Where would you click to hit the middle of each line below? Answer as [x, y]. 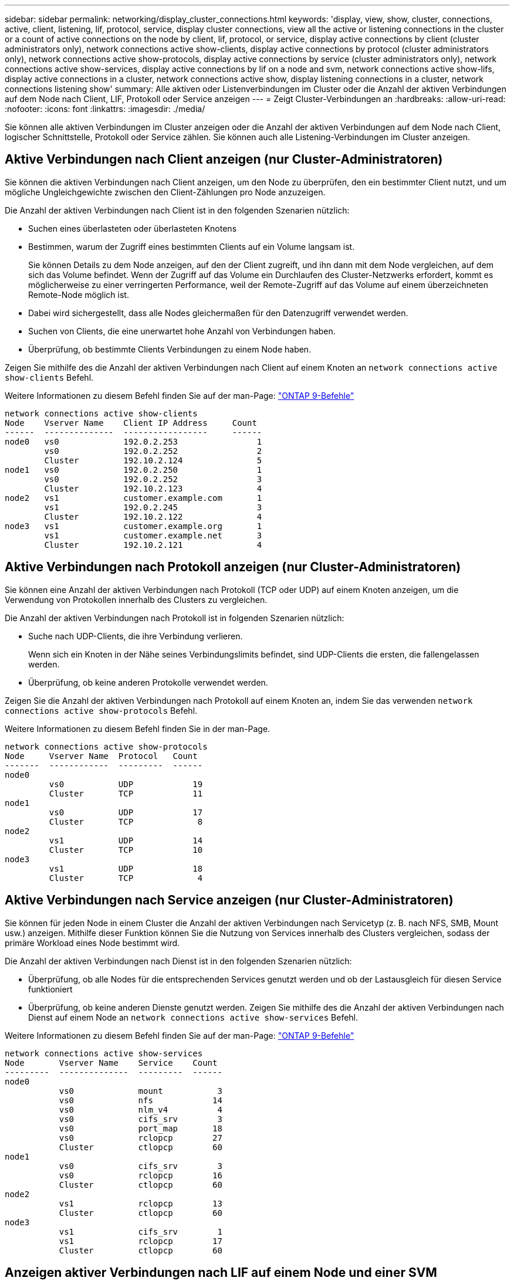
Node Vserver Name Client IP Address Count [131, 423]
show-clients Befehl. [49, 377]
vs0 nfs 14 [141, 1100]
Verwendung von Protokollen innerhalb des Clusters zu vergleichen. [136, 599]
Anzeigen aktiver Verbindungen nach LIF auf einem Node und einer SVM [221, 1272]
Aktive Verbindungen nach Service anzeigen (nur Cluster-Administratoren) [229, 900]
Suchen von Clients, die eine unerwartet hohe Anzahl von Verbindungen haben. [182, 331]
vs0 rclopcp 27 [141, 1138]
